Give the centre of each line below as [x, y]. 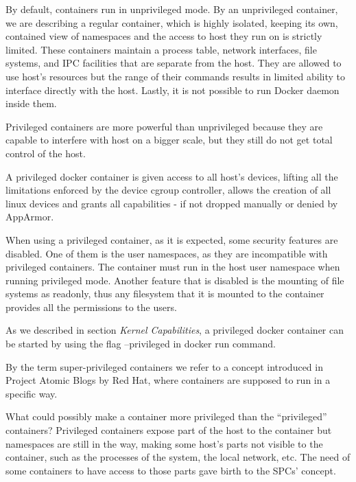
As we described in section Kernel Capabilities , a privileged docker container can [175, 330]
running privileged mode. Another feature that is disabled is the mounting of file [175, 280]
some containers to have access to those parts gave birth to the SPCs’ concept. [171, 470]
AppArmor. [30, 217]
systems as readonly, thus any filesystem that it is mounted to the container [165, 294]
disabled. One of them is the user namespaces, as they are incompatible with [167, 253]
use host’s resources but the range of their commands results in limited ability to [176, 76]
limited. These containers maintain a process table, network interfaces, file [161, 49]
